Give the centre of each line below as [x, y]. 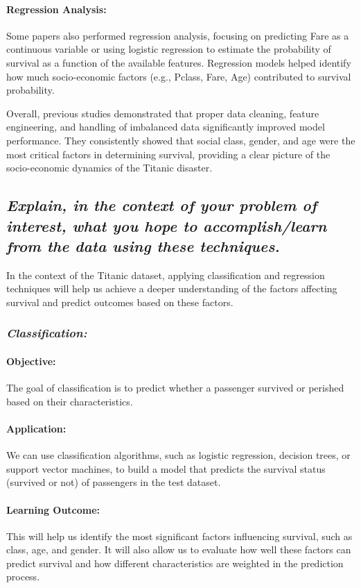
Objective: [31, 361]
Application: [36, 428]
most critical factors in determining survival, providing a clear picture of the [168, 154]
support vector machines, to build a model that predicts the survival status [166, 468]
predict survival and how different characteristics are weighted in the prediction [175, 563]
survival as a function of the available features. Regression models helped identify [179, 62]
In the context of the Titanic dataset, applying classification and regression [166, 275]
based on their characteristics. [70, 401]
